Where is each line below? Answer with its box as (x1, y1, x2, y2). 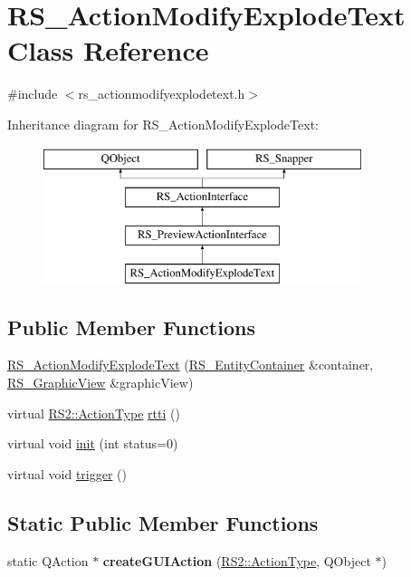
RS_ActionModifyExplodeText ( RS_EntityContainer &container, (7, 355, 374, 374)
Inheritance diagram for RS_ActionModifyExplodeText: (7, 114, 319, 133)
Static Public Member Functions (7, 508, 319, 536)
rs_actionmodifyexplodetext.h (78, 84, 245, 103)
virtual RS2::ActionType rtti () (7, 403, 180, 422)
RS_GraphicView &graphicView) (7, 373, 194, 392)
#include (7, 84, 58, 103)
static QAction (7, 551, 89, 570)
